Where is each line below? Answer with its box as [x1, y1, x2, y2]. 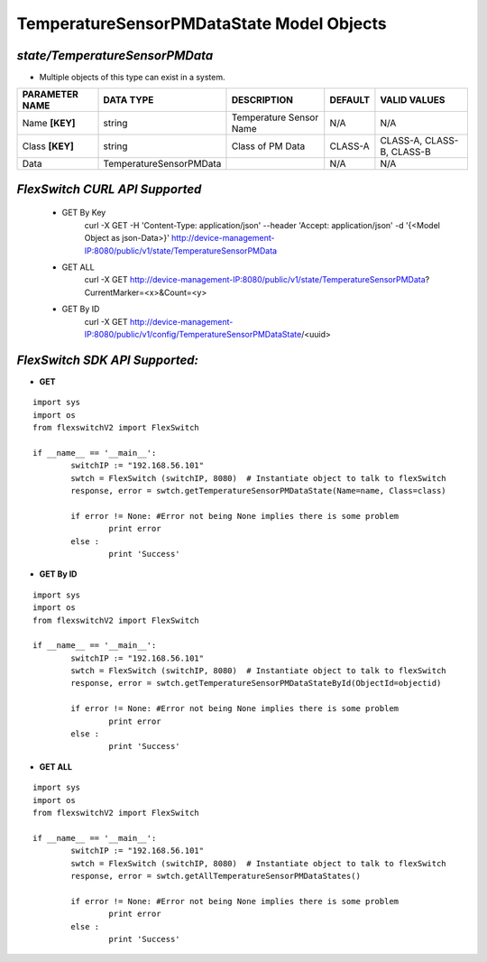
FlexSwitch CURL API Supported [16, 181, 202, 197]
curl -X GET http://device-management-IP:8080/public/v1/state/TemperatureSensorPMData [84, 274, 426, 285]
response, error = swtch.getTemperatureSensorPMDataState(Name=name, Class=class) [70, 486, 446, 496]
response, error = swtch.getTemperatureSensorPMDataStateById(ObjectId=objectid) [70, 678, 442, 689]
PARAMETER [22, 88, 78, 101]
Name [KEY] [22, 117, 76, 130]
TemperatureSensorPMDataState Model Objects [16, 14, 387, 33]
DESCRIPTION [231, 94, 293, 106]
